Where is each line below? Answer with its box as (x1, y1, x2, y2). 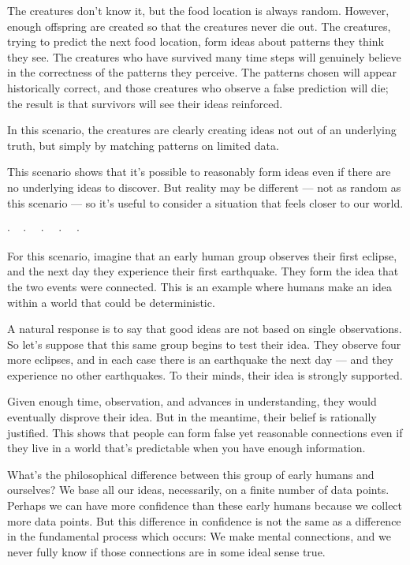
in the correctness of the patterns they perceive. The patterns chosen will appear (7, 64, 397, 80)
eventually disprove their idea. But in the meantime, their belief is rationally (7, 409, 377, 425)
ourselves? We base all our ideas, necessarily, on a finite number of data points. (7, 481, 389, 498)
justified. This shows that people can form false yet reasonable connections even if (7, 424, 403, 440)
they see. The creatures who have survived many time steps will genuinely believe (7, 48, 401, 65)
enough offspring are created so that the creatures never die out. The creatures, (7, 17, 391, 34)
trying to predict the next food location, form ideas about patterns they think (7, 33, 384, 50)
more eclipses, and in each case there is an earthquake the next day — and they (7, 351, 393, 368)
